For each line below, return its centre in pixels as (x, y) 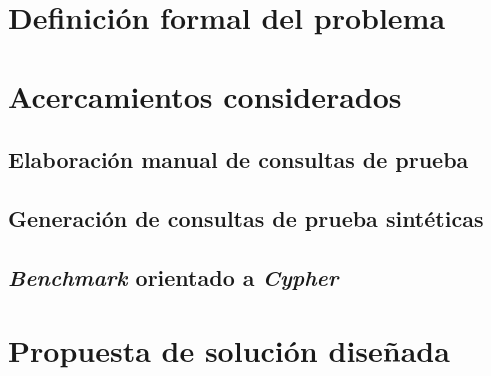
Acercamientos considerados (205, 95)
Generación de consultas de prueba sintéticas (246, 217)
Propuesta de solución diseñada (229, 350)
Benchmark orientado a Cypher (173, 276)
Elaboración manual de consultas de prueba (238, 159)
